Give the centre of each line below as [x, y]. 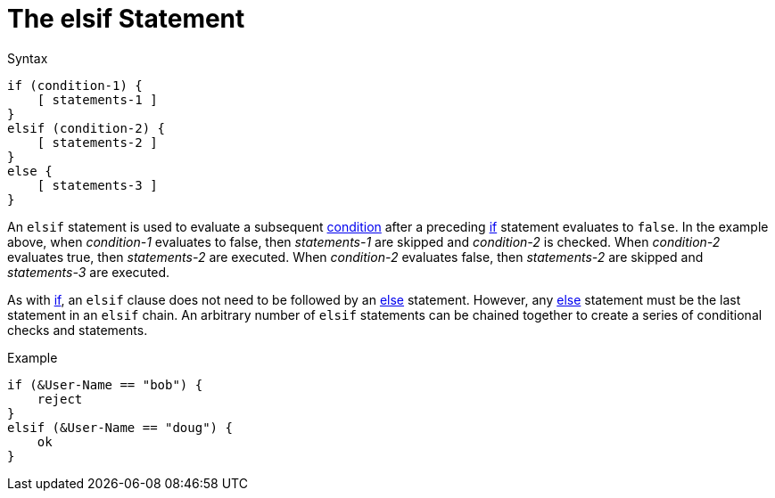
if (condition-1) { [75, 85]
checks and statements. [78, 330]
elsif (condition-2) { [87, 128]
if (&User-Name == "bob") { [105, 384]
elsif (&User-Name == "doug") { [120, 427]
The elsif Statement [126, 19]
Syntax [28, 58]
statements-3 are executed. [89, 272]
